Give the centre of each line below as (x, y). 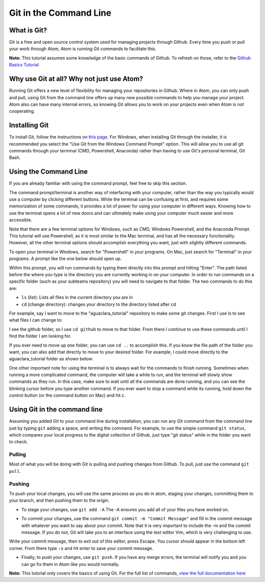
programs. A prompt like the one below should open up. (66, 259)
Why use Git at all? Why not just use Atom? (76, 79)
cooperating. (22, 111)
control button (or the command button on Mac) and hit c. (67, 395)
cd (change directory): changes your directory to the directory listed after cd (99, 304)
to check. (18, 442)
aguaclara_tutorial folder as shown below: (51, 359)
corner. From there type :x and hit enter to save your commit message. (81, 548)
